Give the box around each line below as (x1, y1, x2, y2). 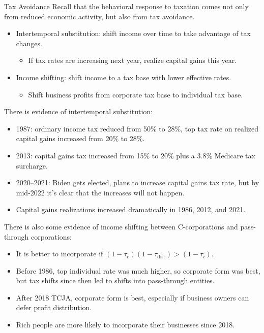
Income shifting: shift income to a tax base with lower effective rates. (16, 72, 231, 82)
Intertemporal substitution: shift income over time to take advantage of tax (16, 28, 251, 39)
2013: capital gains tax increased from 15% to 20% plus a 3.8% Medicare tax (16, 150, 255, 160)
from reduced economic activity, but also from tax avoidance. (4, 11, 195, 21)
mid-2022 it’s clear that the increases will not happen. (16, 187, 185, 197)
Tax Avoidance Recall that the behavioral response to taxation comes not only (4, 1, 249, 11)
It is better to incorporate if (16, 248, 103, 259)
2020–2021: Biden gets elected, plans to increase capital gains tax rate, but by (16, 177, 259, 188)
